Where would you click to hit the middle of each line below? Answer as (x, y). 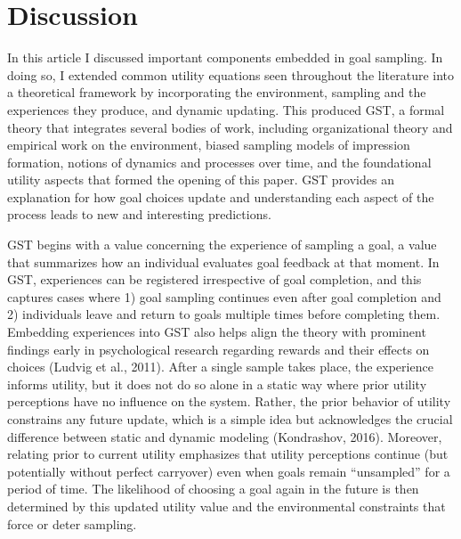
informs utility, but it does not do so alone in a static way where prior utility (217, 384)
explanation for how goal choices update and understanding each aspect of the (221, 196)
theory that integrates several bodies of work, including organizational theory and (230, 127)
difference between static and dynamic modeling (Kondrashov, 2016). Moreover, (225, 436)
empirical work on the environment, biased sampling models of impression (209, 145)
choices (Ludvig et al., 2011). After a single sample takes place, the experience (220, 367)
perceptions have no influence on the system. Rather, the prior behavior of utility (229, 401)
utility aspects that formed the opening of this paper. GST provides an (201, 180)
